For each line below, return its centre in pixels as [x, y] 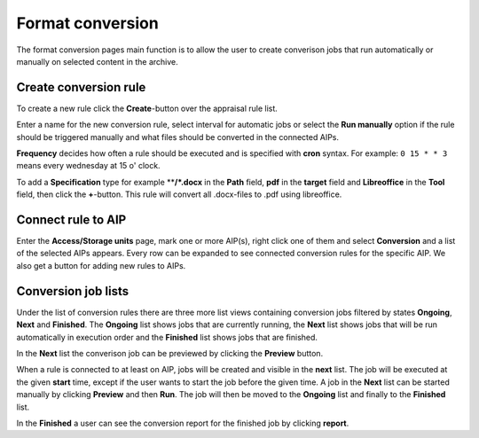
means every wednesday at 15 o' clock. [88, 166]
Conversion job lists [73, 291]
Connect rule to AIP [71, 220]
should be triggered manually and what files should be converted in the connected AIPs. [178, 137]
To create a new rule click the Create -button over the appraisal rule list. [147, 108]
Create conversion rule [81, 87]
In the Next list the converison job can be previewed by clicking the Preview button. [170, 353]
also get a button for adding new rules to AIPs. [101, 265]
